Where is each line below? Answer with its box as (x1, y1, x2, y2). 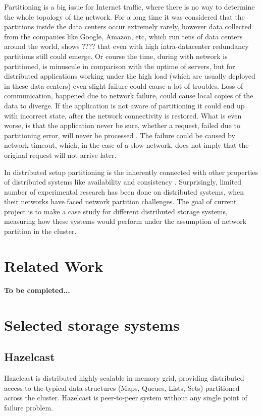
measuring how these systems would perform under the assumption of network (4, 216, 247, 226)
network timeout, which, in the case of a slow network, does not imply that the (4, 140, 249, 150)
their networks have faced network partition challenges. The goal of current (4, 196, 237, 207)
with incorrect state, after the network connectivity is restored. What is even (4, 110, 242, 121)
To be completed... (4, 284, 70, 295)
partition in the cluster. (4, 226, 77, 236)
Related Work (4, 255, 103, 276)
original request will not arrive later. (4, 149, 117, 160)
